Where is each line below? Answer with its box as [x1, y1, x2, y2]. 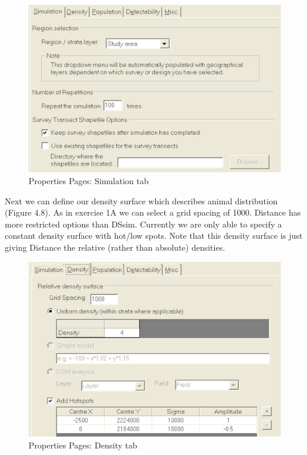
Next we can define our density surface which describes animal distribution [5, 194, 278, 207]
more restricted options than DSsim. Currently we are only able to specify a [5, 217, 282, 230]
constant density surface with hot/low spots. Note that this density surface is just [5, 229, 303, 242]
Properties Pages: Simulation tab [29, 174, 149, 187]
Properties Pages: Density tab [29, 438, 137, 451]
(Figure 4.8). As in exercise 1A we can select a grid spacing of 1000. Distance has [5, 206, 301, 219]
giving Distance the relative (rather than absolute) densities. [5, 241, 225, 253]
